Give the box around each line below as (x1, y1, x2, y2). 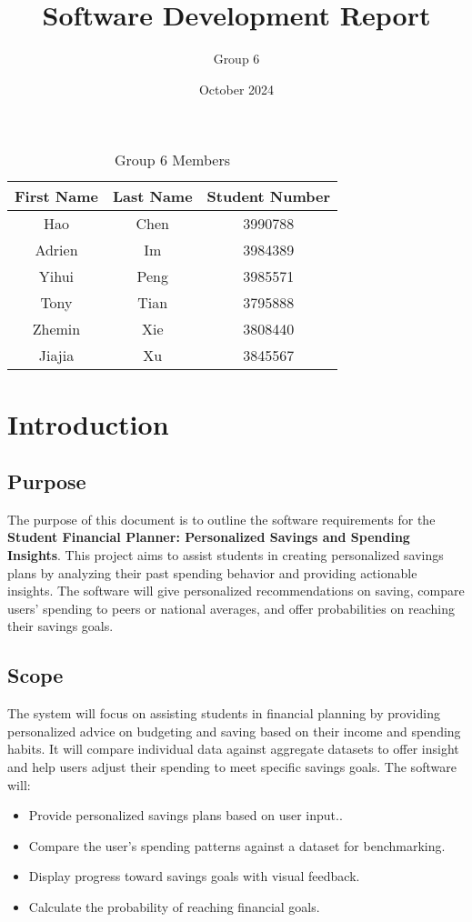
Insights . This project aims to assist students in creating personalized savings (7, 546, 444, 565)
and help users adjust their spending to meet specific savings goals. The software (7, 757, 457, 777)
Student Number (206, 185, 331, 207)
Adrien (35, 239, 78, 261)
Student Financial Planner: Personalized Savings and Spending (7, 527, 410, 546)
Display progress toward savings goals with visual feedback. (28, 867, 360, 886)
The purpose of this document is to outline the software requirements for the (7, 509, 436, 528)
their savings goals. (7, 616, 114, 636)
